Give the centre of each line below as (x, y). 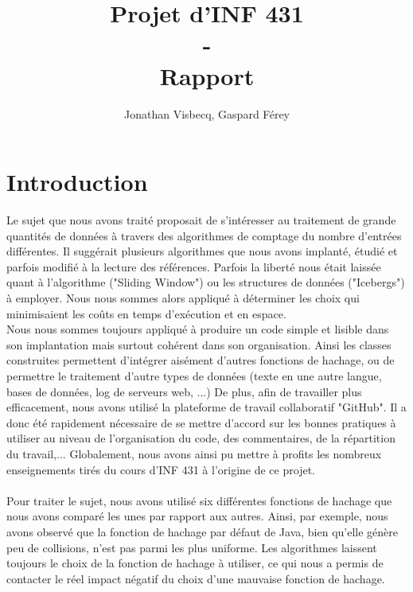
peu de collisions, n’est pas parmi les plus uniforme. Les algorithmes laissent (192, 547)
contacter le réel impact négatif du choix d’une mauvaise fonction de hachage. (196, 578)
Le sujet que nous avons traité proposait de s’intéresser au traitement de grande (201, 220)
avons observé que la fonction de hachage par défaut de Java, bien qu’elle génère (202, 531)
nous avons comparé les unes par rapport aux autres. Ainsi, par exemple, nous (197, 516)
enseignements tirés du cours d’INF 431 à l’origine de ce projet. (161, 469)
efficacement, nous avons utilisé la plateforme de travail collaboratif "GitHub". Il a (206, 407)
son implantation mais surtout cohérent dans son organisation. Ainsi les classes (199, 344)
